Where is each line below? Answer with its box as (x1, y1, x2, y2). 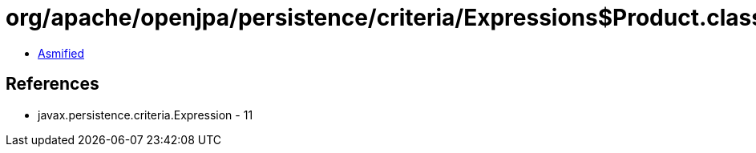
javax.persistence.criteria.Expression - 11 (38, 107, 253, 122)
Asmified (38, 46, 85, 60)
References (6, 74, 99, 95)
